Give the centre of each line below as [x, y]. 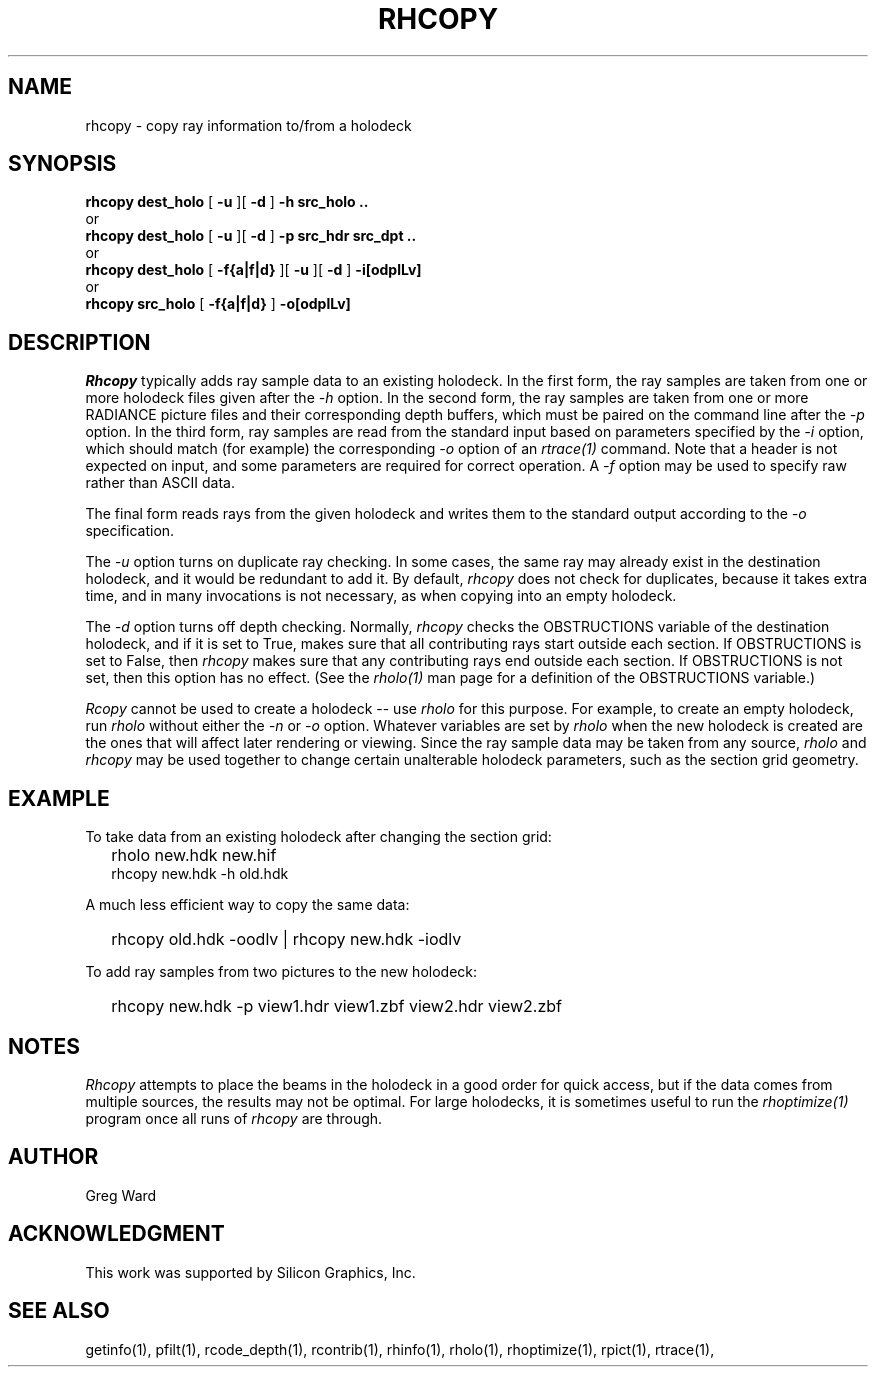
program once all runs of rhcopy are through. [234, 1118]
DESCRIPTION [79, 342]
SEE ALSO [59, 1311]
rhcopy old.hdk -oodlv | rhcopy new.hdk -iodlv [286, 939]
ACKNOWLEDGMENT [116, 1234]
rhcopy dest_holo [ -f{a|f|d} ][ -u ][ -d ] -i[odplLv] [253, 270]
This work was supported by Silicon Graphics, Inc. [250, 1272]
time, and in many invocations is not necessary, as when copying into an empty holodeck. [381, 596]
